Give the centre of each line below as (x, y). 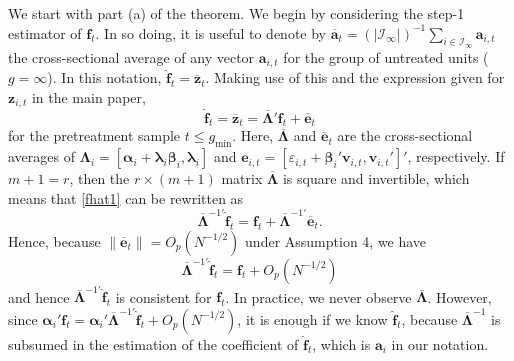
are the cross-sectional (405, 135)
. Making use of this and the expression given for (355, 77)
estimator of (45, 32)
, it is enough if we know (312, 318)
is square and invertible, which (376, 178)
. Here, (253, 135)
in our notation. (440, 343)
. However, (459, 296)
